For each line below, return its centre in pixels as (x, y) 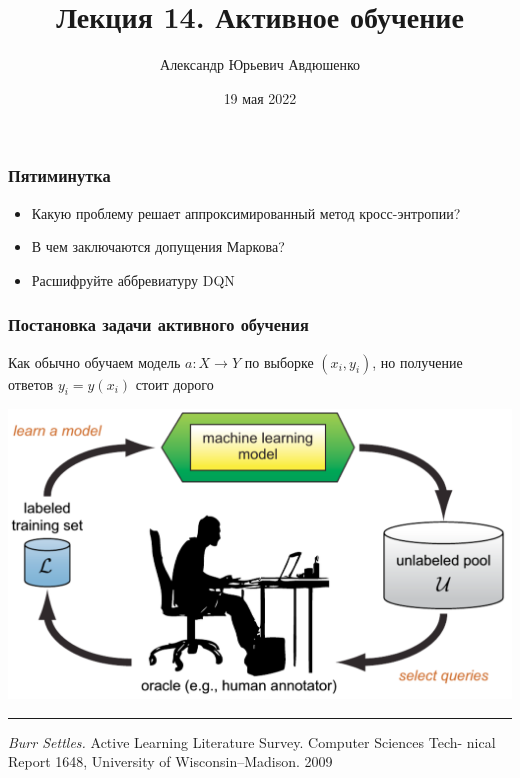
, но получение (417, 361)
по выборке (279, 361)
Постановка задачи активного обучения (158, 324)
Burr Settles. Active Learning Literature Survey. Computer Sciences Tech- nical (252, 741)
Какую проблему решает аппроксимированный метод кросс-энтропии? (246, 212)
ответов (31, 383)
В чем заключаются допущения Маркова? (158, 246)
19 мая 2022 (260, 97)
